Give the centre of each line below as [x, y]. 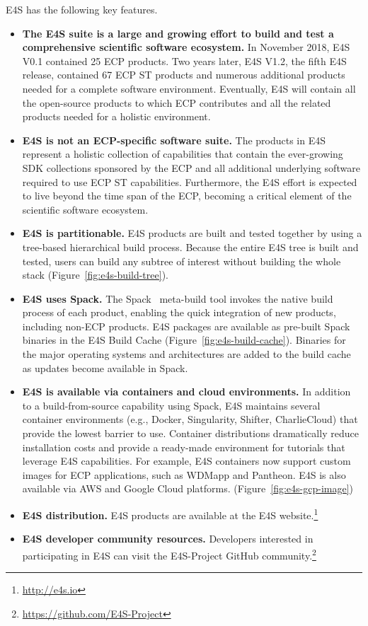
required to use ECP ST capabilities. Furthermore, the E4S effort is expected [190, 181]
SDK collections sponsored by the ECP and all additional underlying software [191, 167]
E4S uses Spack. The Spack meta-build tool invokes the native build [178, 298]
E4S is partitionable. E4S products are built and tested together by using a [192, 233]
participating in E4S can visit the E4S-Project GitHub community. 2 [169, 554]
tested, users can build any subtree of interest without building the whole [182, 261]
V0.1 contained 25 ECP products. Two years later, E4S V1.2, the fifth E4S [184, 60]
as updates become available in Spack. [105, 367]
